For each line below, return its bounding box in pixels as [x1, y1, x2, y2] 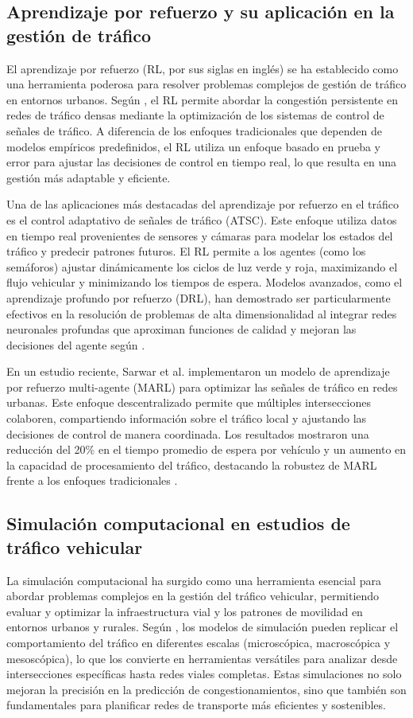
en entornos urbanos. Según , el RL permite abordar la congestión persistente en [6, 91, 398, 107]
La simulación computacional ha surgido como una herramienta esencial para [6, 572, 381, 588]
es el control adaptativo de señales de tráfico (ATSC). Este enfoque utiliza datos [6, 211, 397, 228]
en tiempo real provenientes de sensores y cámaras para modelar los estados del [6, 227, 393, 244]
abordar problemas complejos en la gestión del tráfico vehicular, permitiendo [6, 587, 380, 604]
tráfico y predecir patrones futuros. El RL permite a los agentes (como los [6, 243, 366, 259]
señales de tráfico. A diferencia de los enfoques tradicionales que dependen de [6, 122, 382, 139]
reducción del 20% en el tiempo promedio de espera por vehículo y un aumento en [6, 441, 407, 458]
